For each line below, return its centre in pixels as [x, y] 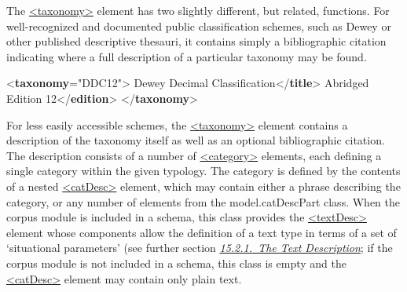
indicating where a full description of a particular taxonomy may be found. [187, 56]
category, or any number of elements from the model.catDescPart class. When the [203, 201]
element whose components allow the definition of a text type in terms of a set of [202, 232]
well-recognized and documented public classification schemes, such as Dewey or [199, 26]
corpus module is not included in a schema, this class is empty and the [176, 263]
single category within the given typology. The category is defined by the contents [203, 171]
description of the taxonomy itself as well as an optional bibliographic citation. [196, 140]
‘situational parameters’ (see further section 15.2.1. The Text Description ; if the [200, 248]
